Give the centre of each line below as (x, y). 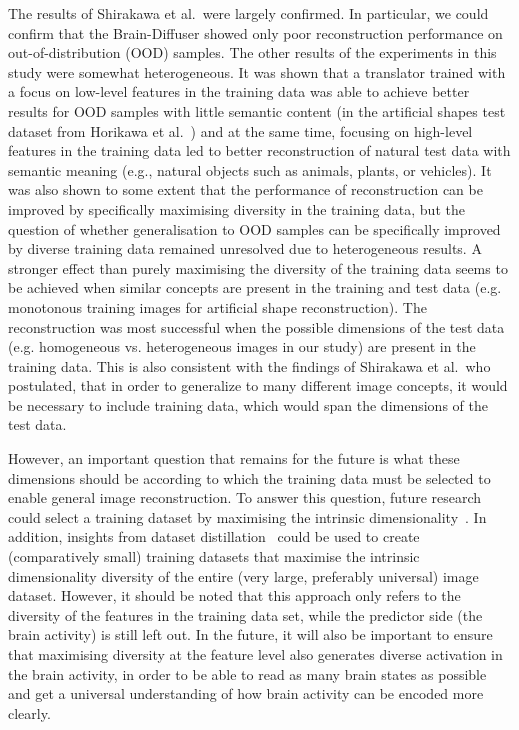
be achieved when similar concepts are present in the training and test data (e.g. (255, 287)
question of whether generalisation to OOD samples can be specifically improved (254, 228)
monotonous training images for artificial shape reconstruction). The (217, 306)
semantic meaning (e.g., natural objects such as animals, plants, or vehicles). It (250, 169)
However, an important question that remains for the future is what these (234, 458)
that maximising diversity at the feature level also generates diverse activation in (255, 654)
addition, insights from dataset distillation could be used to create (214, 536)
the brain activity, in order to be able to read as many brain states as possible (247, 673)
